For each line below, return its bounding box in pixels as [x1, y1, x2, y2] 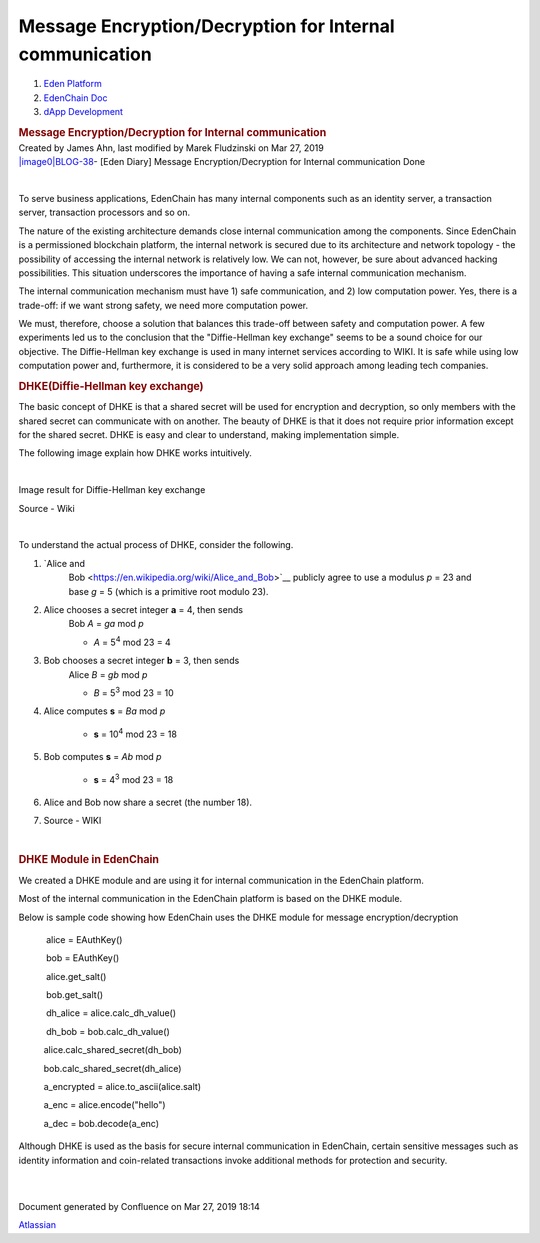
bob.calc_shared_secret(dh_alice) [43, 1062, 182, 1074]
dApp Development [43, 106, 124, 118]
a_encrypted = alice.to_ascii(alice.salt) [43, 1081, 202, 1093]
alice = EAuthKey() [45, 933, 123, 945]
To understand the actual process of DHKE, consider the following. [18, 539, 294, 551]
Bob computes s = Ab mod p [43, 751, 162, 763]
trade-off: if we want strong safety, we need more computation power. [18, 299, 309, 311]
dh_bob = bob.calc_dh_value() [45, 1025, 170, 1037]
